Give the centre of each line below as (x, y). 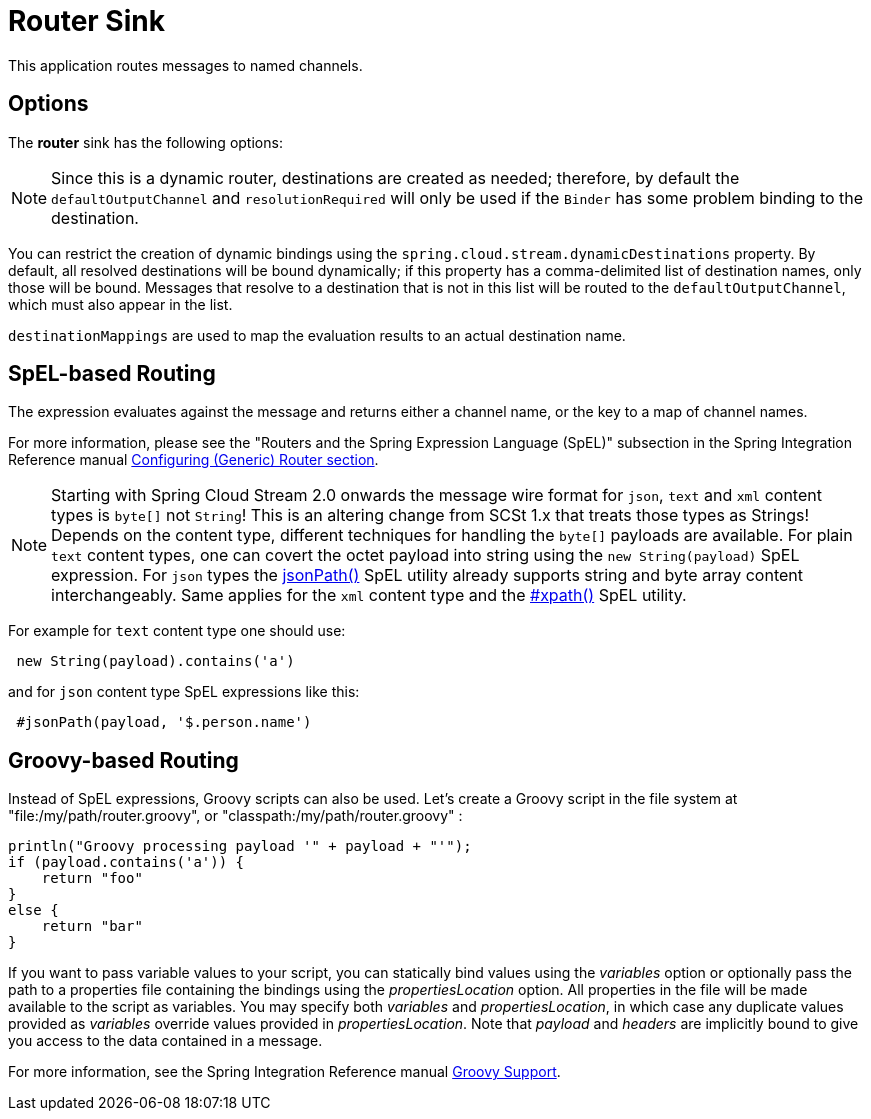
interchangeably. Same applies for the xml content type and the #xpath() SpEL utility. (369, 595)
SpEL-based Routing (112, 374)
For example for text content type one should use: (177, 631)
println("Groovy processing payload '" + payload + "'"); (240, 846)
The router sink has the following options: (145, 142)
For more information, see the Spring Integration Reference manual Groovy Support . (284, 1072)
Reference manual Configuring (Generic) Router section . (193, 460)
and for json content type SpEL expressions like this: (184, 692)
